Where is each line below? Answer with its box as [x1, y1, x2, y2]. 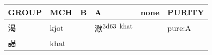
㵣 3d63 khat [94, 21, 133, 34]
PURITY [167, 6, 205, 18]
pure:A [167, 22, 191, 33]
